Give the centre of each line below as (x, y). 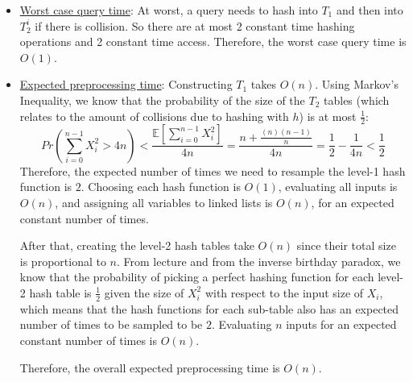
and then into (370, 10)
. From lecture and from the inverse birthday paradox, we (259, 261)
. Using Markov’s (357, 84)
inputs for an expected (341, 324)
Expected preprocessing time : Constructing (126, 84)
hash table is (60, 292)
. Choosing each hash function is (161, 187)
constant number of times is (88, 340)
